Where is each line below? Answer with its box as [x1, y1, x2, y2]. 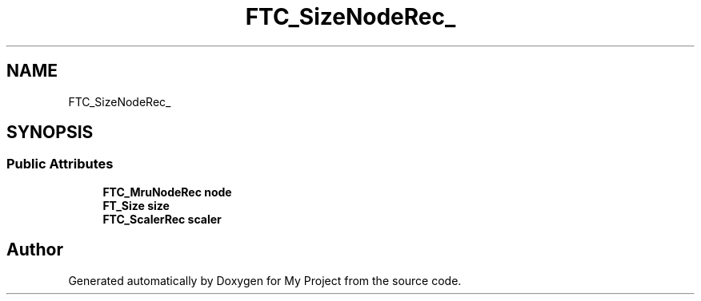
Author [6, 240, 63, 260]
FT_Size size [102, 198, 170, 212]
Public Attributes [6, 156, 114, 172]
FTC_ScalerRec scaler [102, 212, 222, 226]
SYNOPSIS [6, 122, 94, 143]
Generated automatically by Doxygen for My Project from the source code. [68, 273, 462, 287]
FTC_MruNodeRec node [102, 184, 232, 199]
